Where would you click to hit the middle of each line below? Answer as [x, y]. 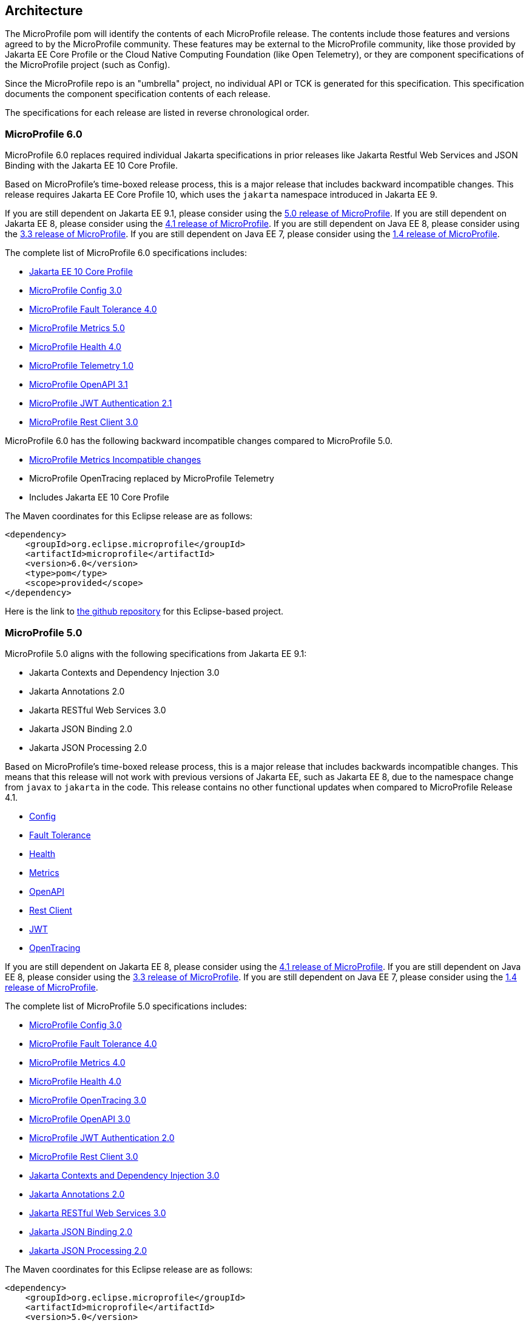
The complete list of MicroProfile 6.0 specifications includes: [126, 253]
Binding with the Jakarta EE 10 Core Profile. [92, 166]
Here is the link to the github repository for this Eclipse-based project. [144, 611]
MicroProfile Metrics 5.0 [77, 328]
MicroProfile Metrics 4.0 [77, 1062]
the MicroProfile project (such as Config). [88, 65]
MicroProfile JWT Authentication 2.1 [101, 403]
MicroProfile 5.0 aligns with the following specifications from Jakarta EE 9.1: [156, 653]
